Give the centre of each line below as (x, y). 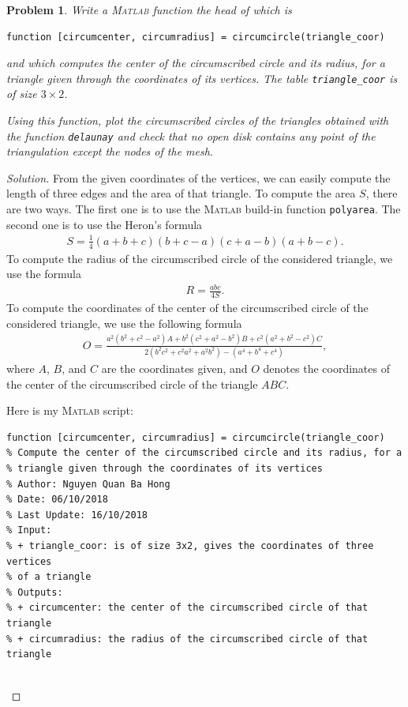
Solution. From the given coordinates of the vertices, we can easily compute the (198, 177)
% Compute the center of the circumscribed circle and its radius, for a (204, 453)
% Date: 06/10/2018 (57, 500)
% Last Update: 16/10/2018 (77, 515)
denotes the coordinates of (326, 369)
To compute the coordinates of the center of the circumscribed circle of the (187, 308)
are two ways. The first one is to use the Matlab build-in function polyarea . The (204, 209)
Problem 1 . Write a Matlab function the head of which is (149, 9)
